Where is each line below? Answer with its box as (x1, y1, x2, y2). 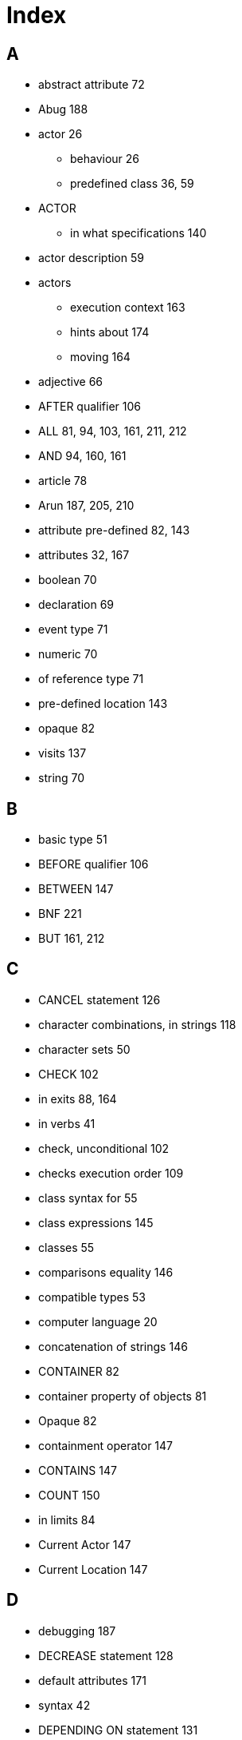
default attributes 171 (38, 1673, 146, 1687)
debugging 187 (38, 1623, 116, 1638)
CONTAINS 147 (38, 1463, 117, 1477)
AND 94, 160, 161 (38, 449, 127, 463)
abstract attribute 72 (38, 77, 145, 92)
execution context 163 (70, 300, 185, 315)
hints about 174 (70, 325, 150, 340)
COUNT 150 (38, 1488, 100, 1502)
